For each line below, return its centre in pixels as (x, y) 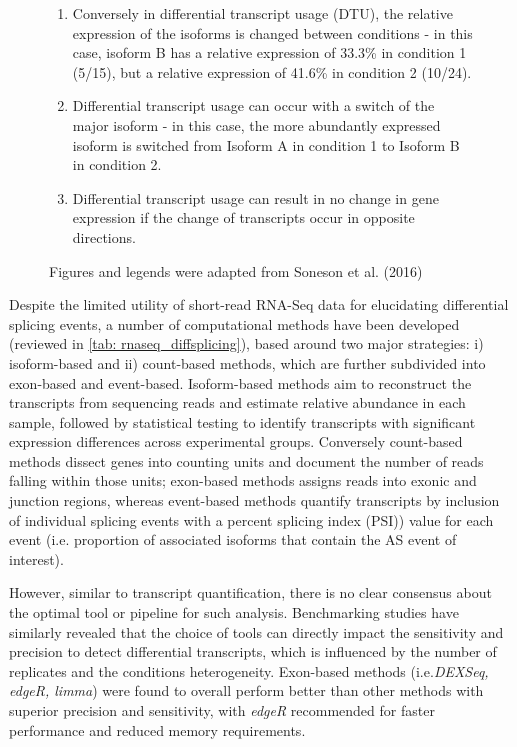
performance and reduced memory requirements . (157, 729)
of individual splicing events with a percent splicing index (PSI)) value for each (251, 519)
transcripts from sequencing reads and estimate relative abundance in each (237, 402)
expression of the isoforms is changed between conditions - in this (272, 32)
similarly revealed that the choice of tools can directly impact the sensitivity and (256, 631)
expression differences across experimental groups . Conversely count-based (236, 441)
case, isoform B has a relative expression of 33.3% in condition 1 (269, 52)
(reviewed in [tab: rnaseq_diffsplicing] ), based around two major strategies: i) (246, 343)
